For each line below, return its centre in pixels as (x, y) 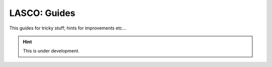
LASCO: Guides (42, 13)
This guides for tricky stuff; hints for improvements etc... (68, 28)
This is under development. (51, 51)
